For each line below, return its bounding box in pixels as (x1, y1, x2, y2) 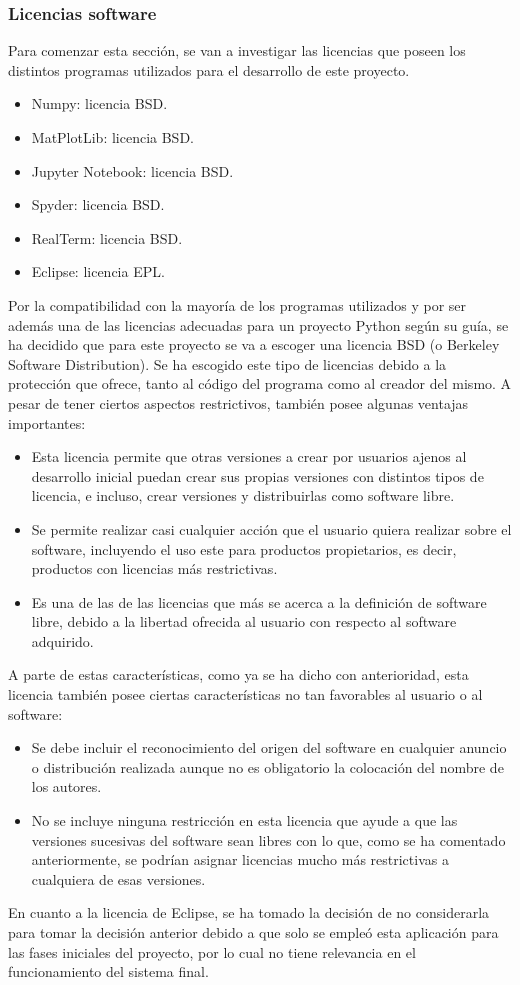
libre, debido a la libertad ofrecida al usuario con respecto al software (31, 611, 457, 632)
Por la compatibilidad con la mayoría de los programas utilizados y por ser (8, 294, 467, 315)
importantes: (8, 412, 86, 433)
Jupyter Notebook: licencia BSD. (31, 160, 234, 181)
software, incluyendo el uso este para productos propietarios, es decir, (31, 538, 457, 559)
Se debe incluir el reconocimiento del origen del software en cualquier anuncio (31, 737, 507, 758)
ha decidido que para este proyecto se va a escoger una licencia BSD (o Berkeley (8, 334, 500, 355)
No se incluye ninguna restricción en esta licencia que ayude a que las (31, 810, 458, 831)
